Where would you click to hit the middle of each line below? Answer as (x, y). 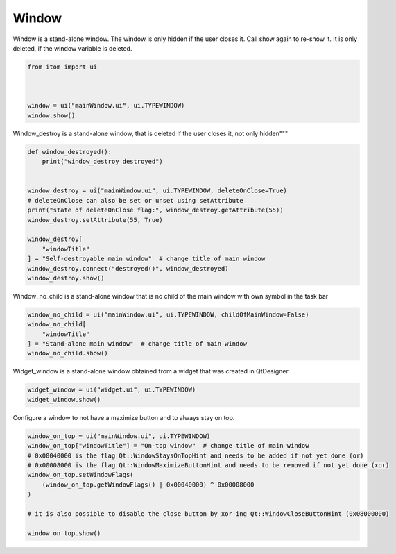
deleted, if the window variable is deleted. (72, 48)
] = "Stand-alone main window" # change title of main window (137, 344)
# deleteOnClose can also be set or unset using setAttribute (135, 200)
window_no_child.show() (68, 353)
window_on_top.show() (64, 533)
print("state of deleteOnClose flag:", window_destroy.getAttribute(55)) (155, 210)
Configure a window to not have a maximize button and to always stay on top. (124, 417)
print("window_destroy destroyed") (102, 162)
